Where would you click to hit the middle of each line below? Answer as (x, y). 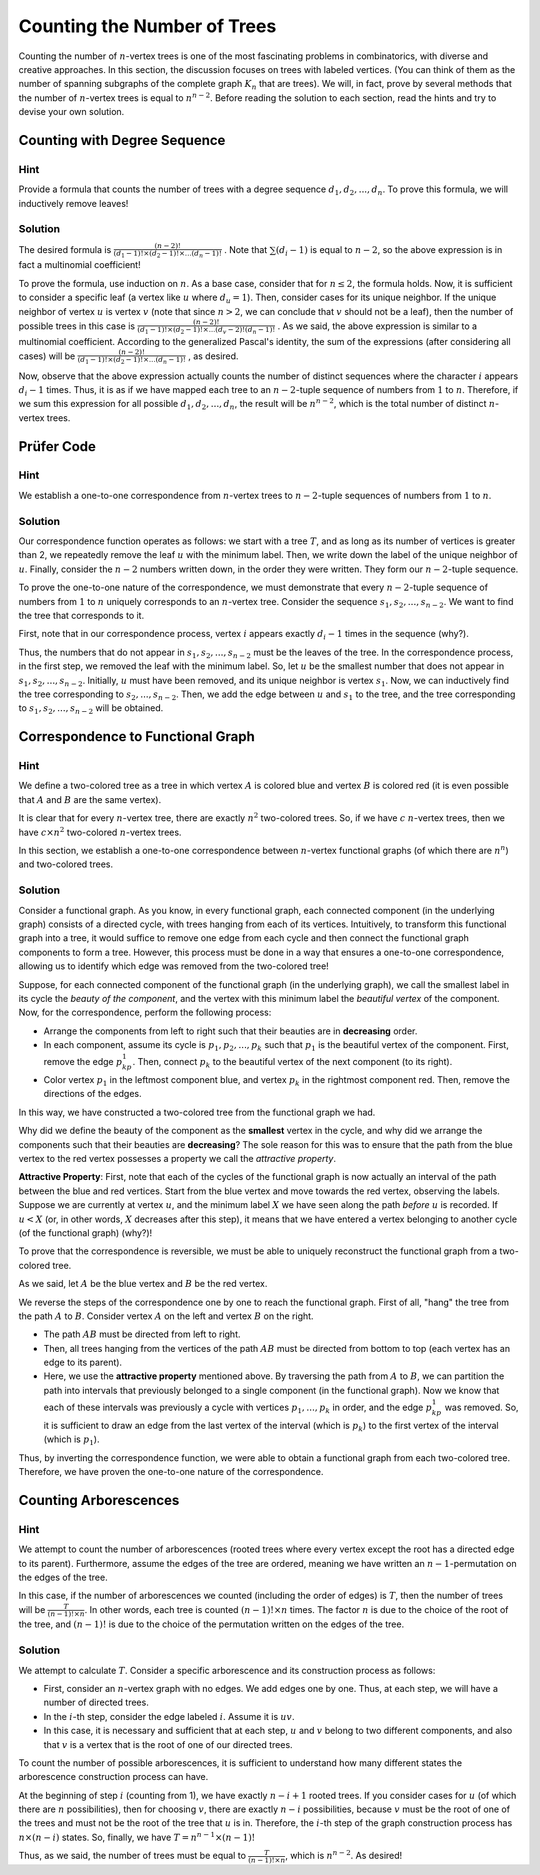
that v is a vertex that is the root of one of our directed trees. (168, 1744)
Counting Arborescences (99, 1500)
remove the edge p (83, 1062)
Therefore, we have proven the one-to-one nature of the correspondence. (171, 1472)
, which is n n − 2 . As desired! (344, 1855)
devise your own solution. (71, 112)
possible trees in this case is (76, 326)
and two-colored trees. (66, 864)
